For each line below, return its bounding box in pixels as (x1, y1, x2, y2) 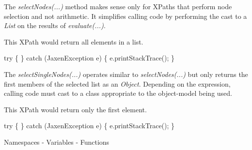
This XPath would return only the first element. (4, 104, 147, 114)
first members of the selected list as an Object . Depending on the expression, (4, 78, 231, 89)
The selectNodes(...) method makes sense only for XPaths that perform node (4, 1, 232, 11)
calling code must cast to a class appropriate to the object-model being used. (4, 88, 232, 98)
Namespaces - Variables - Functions (4, 136, 110, 147)
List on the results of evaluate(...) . (4, 20, 106, 30)
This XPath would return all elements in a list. (4, 36, 143, 46)
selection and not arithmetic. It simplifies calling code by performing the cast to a (4, 11, 247, 21)
